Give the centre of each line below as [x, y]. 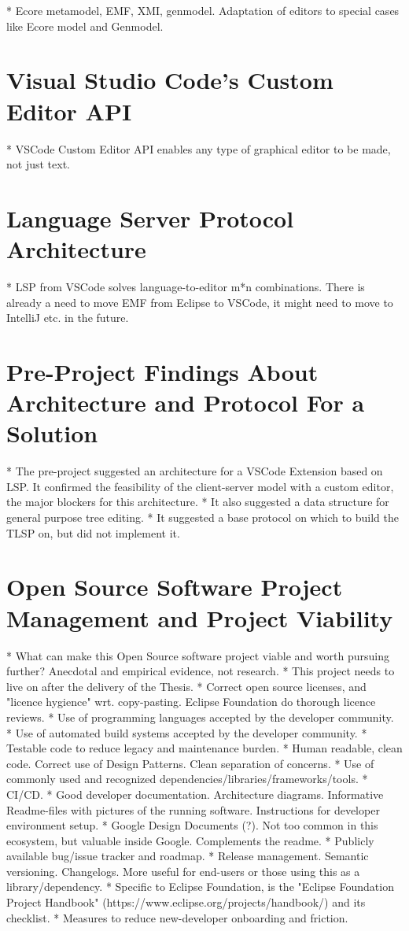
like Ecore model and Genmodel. [85, 26]
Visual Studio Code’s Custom [170, 80]
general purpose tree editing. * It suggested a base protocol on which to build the [203, 517]
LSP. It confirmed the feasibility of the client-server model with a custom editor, [200, 486]
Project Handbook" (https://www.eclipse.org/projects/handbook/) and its [186, 902]
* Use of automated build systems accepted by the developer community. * [187, 732]
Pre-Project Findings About [162, 371]
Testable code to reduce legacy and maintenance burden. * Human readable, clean [204, 748]
